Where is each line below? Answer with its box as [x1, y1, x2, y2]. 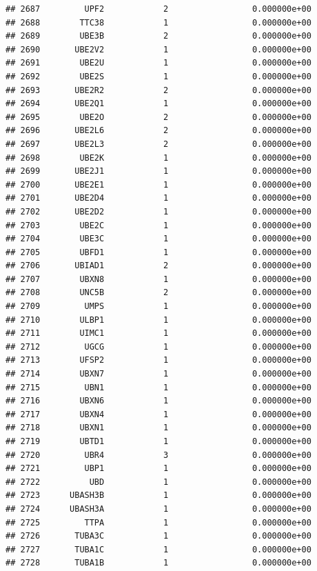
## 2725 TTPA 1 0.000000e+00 [6, 517, 311, 528]
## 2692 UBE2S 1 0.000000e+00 [6, 71, 311, 81]
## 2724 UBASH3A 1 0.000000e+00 [6, 503, 311, 514]
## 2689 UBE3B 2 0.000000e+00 [6, 31, 311, 41]
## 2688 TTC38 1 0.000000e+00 [6, 17, 311, 28]
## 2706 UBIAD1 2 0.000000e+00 [6, 261, 311, 271]
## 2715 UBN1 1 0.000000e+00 [6, 382, 311, 392]
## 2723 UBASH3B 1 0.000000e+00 [6, 490, 311, 501]
